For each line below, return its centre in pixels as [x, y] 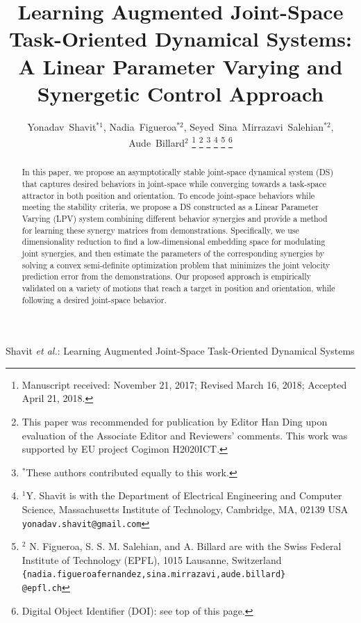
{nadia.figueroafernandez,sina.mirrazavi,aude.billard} [154, 575]
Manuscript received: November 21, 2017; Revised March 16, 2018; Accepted [184, 384]
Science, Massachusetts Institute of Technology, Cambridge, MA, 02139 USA [185, 509]
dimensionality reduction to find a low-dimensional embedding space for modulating [174, 242]
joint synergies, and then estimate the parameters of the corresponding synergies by [173, 253]
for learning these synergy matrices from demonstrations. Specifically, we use [160, 230]
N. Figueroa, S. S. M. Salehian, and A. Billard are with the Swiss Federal [185, 546]
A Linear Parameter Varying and [180, 66]
